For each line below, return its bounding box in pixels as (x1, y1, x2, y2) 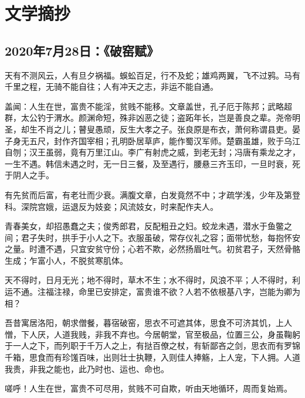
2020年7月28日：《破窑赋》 (5, 41, 160, 59)
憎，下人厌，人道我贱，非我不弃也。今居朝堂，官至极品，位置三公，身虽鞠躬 (5, 328, 300, 340)
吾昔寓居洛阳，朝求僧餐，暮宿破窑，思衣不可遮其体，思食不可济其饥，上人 (5, 317, 292, 329)
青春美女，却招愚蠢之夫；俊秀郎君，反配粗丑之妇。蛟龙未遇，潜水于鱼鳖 (5, 220, 284, 232)
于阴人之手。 (5, 169, 54, 181)
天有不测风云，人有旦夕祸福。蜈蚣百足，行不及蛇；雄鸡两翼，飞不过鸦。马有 (5, 69, 300, 81)
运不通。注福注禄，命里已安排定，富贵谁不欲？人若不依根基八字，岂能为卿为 (5, 285, 300, 298)
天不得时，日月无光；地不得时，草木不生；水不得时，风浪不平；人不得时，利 (5, 274, 300, 286)
